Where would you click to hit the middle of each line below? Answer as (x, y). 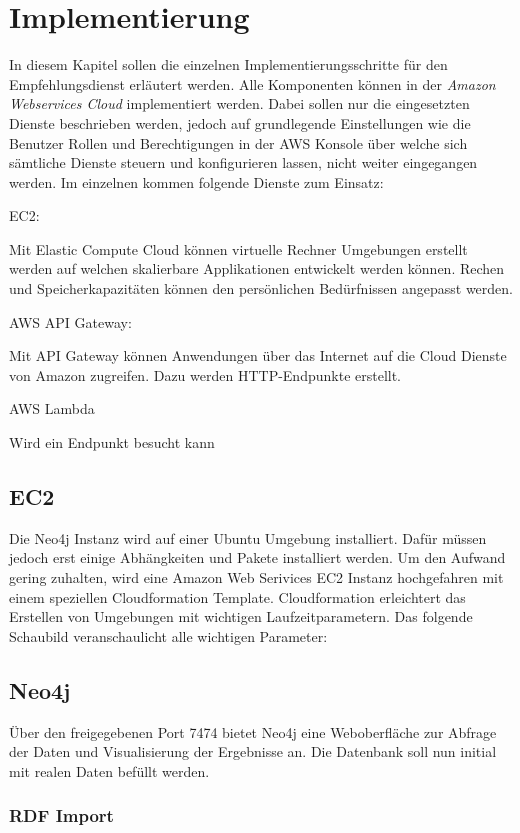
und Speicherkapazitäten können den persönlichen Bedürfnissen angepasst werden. (261, 288)
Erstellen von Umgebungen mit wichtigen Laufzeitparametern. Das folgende (241, 616)
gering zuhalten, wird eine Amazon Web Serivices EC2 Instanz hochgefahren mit (256, 577)
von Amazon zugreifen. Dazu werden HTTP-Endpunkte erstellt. (205, 374)
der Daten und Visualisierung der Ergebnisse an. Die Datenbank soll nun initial (253, 751)
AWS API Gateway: (70, 321)
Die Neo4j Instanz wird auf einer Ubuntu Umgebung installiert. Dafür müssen (248, 537)
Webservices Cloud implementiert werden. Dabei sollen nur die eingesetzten (239, 103)
